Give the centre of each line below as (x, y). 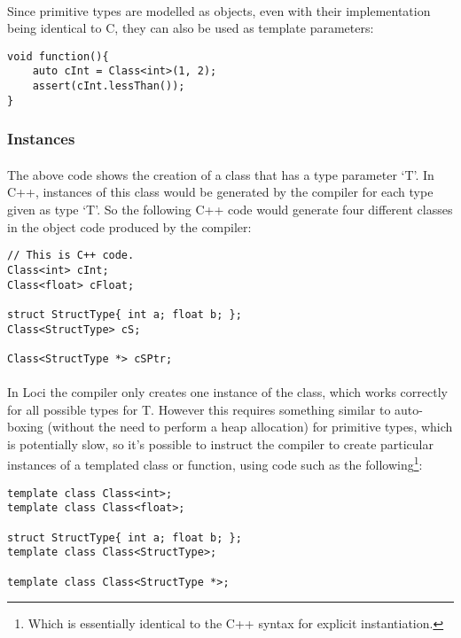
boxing (25, 427)
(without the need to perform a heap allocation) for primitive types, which (250, 427)
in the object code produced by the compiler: (129, 226)
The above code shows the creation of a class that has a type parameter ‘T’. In (221, 174)
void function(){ (58, 56)
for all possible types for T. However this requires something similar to (199, 409)
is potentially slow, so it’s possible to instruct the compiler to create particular (220, 443)
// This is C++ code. (71, 256)
